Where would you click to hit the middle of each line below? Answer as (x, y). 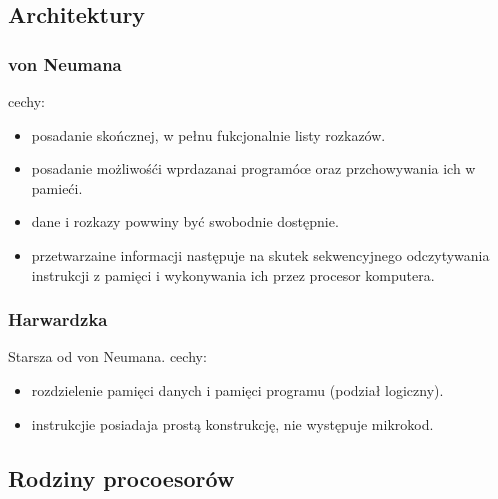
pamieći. (57, 187)
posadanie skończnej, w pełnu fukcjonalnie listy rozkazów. (208, 134)
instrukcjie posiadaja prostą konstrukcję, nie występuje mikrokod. (232, 423)
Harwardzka (58, 319)
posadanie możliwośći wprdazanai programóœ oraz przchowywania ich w (253, 168)
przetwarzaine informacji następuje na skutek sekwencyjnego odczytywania (260, 254)
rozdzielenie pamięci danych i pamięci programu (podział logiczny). (237, 389)
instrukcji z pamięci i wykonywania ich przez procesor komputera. (233, 274)
